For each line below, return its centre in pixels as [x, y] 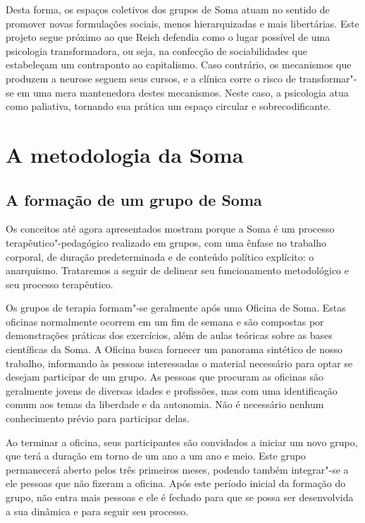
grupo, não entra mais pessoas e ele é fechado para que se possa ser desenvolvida [180, 497]
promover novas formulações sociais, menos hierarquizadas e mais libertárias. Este [182, 23]
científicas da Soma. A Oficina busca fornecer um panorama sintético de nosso [174, 349]
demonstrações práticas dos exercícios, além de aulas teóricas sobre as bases [169, 335]
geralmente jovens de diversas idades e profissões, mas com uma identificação [172, 390]
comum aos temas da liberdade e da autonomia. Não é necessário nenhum [165, 404]
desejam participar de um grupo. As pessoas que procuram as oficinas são [165, 377]
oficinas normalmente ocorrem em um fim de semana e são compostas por [165, 321]
